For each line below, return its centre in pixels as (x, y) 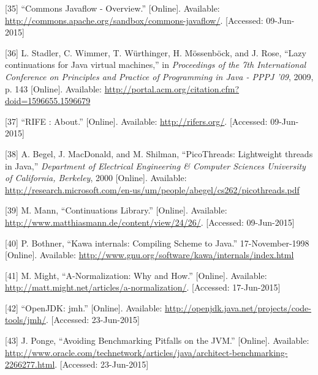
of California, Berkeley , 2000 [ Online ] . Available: (96, 178)
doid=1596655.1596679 (48, 101)
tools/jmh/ (25, 320)
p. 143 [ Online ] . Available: (53, 88)
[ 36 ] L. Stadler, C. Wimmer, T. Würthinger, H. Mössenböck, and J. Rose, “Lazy (156, 52)
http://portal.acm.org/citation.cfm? (172, 88)
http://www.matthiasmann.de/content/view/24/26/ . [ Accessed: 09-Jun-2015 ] (150, 222)
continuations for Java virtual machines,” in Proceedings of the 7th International (156, 65)
